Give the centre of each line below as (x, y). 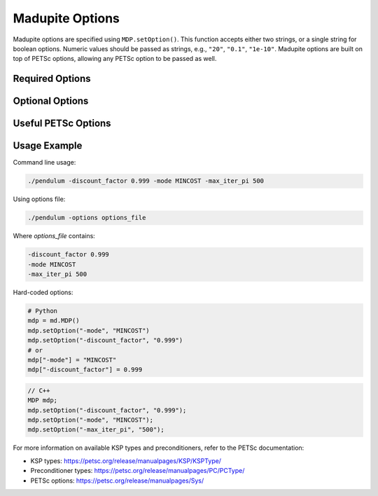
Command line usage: (44, 163)
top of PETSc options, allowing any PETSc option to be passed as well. (115, 59)
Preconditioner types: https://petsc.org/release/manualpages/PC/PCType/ (138, 471)
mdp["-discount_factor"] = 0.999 (85, 370)
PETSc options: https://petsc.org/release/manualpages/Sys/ (117, 481)
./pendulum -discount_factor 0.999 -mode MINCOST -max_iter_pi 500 (146, 181)
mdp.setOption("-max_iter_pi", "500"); (96, 430)
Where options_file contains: (54, 236)
